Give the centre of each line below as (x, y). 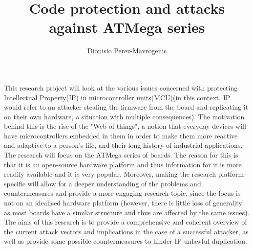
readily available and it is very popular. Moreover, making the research (110, 174)
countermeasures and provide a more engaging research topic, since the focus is (122, 193)
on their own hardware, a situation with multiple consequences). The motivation (124, 116)
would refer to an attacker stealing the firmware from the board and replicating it (126, 107)
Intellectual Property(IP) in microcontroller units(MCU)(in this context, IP (117, 97)
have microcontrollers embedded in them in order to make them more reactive (121, 135)
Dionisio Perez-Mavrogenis (127, 51)
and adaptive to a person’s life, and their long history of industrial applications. (123, 145)
